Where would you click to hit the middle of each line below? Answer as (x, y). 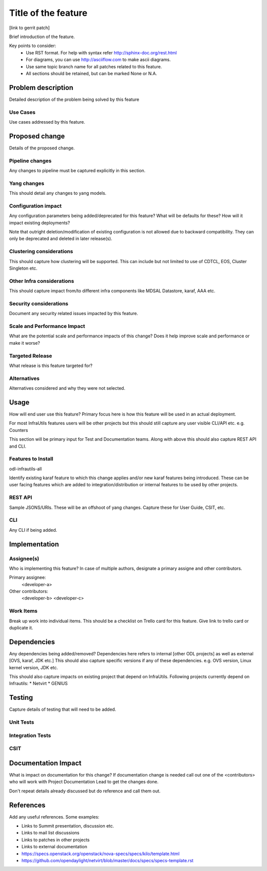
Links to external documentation (54, 847)
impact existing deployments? (40, 223)
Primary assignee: (28, 577)
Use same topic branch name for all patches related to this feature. (94, 66)
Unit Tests (22, 722)
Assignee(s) (24, 558)
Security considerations (39, 303)
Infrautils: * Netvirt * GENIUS (38, 684)
